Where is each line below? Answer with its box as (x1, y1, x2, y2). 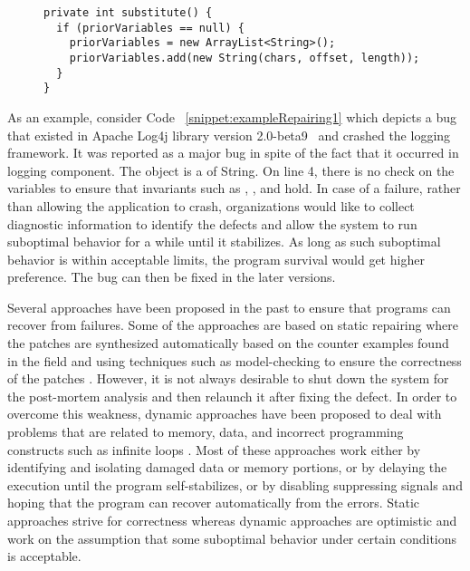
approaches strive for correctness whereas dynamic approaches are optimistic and (7, 511, 457, 529)
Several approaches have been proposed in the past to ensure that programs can (7, 297, 451, 316)
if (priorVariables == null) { (56, 21, 245, 34)
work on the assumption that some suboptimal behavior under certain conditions (7, 528, 457, 547)
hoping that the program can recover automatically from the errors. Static (7, 493, 420, 512)
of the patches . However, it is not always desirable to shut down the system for (7, 369, 449, 388)
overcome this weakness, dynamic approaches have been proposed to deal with (7, 404, 442, 423)
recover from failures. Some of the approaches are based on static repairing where (7, 315, 459, 334)
